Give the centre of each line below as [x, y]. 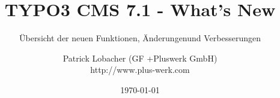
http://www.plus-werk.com [140, 70]
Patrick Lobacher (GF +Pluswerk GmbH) [140, 58]
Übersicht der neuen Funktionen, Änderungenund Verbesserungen [140, 38]
